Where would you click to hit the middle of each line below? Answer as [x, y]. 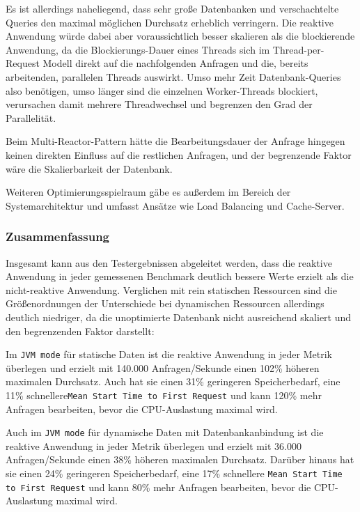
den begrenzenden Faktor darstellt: [80, 331]
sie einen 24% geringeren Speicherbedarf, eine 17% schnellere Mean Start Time [174, 473]
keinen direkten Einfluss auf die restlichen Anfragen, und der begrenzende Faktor [179, 154]
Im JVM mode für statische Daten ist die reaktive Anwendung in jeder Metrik [169, 354]
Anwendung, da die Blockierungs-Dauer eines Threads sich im [138, 49]
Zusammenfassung [58, 236]
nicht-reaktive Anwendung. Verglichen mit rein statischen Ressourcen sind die [171, 289]
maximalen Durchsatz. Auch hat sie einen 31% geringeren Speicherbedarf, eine [173, 381]
